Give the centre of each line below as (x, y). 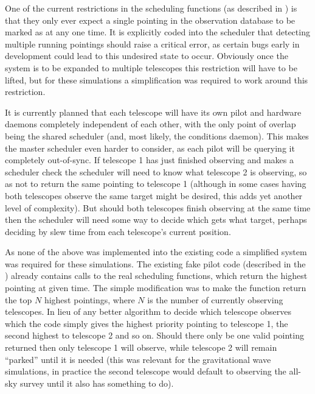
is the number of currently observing (215, 299)
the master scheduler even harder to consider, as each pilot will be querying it (150, 148)
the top (19, 299)
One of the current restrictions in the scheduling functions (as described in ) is (151, 8)
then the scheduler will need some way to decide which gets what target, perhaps (156, 220)
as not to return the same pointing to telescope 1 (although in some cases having (156, 184)
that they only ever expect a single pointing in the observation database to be (150, 20)
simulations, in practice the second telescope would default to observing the (146, 371)
